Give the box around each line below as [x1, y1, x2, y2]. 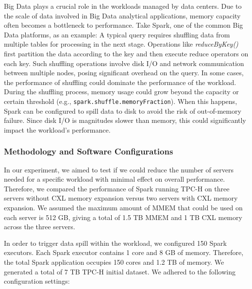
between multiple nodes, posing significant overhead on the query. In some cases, [4, 68, 244, 78]
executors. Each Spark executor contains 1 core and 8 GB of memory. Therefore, [4, 247, 244, 257]
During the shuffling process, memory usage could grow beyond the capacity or [4, 86, 239, 97]
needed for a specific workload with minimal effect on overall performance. [4, 174, 225, 184]
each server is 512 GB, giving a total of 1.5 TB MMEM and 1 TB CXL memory [4, 212, 242, 222]
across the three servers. [4, 221, 75, 232]
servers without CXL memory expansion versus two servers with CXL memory [4, 193, 238, 203]
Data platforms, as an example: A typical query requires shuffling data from [4, 29, 230, 39]
